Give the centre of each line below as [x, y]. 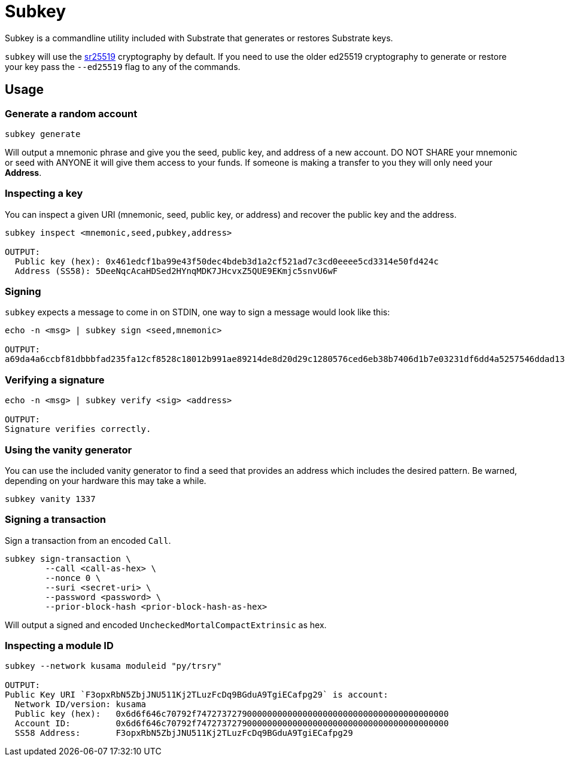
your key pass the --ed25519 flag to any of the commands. [123, 66]
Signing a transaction [55, 520]
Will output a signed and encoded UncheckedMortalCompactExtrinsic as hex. [166, 625]
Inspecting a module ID [59, 646]
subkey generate [43, 134]
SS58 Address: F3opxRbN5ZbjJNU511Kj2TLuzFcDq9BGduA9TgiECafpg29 [184, 733]
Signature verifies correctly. [78, 429]
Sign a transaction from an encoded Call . [88, 540]
